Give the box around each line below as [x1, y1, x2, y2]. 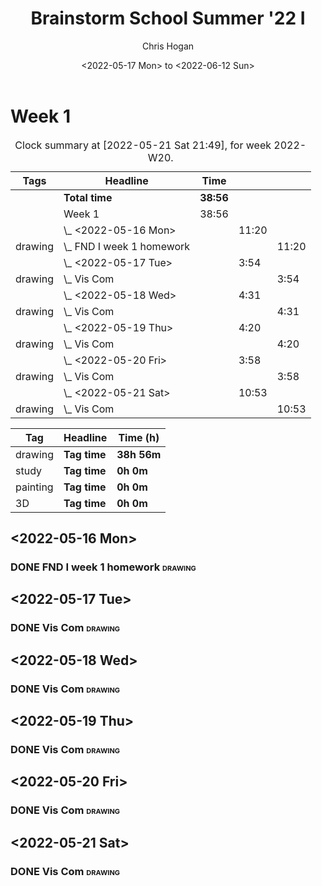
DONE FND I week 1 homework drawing [10, 560, 197, 574]
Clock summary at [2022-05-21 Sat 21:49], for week [14, 138, 272, 152]
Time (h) [118, 430, 160, 444]
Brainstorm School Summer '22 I [30, 7, 306, 30]
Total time [63, 190, 113, 204]
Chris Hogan [141, 40, 195, 52]
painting [15, 480, 54, 494]
